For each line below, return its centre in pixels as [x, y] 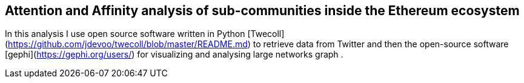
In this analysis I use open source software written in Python [125, 34]
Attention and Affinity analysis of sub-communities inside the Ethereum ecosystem [262, 11]
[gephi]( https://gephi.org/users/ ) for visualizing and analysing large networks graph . [174, 55]
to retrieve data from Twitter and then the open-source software [381, 44]
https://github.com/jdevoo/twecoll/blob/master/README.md [128, 44]
